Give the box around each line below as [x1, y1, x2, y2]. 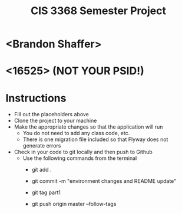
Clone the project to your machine [14, 117, 97, 124]
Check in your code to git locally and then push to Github [14, 149, 153, 156]
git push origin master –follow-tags [31, 201, 117, 208]
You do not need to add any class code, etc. [22, 130, 130, 137]
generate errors [22, 142, 61, 149]
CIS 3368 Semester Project [31, 4, 166, 18]
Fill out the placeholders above [14, 111, 90, 118]
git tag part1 [31, 189, 61, 196]
